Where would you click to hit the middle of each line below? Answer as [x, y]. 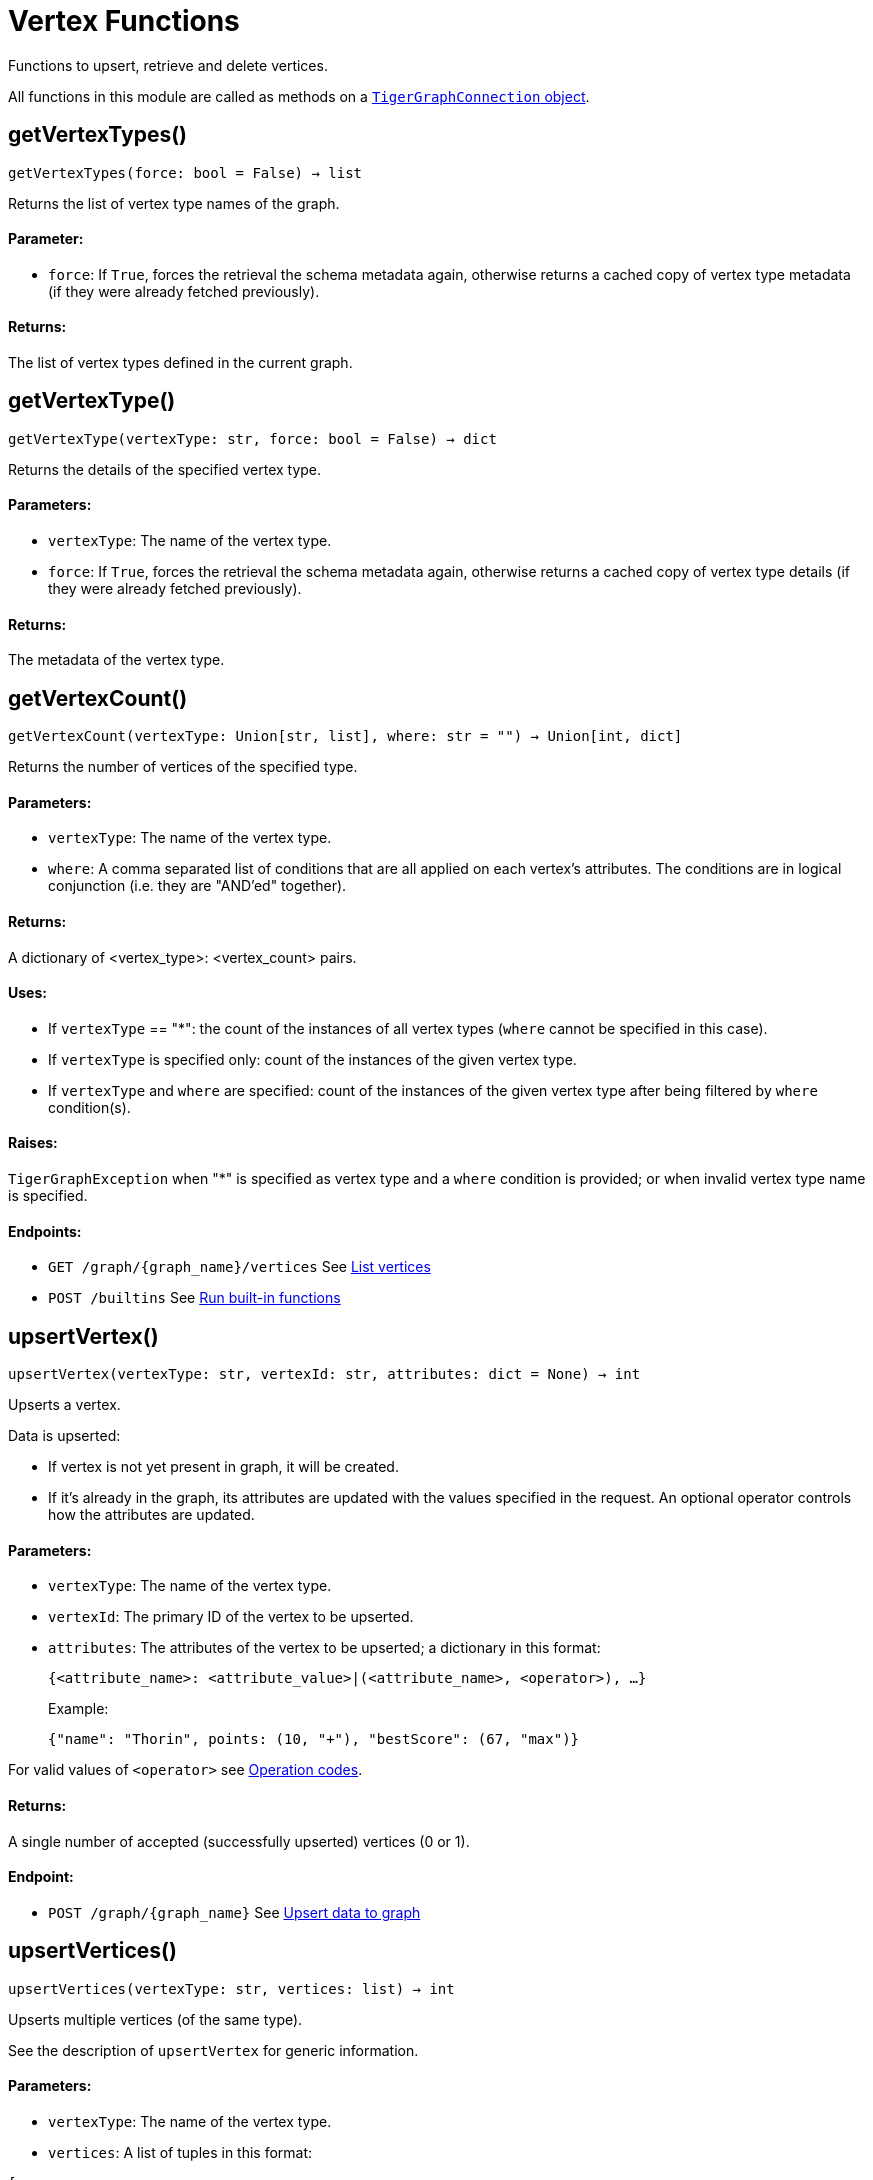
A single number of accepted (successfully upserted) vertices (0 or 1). [239, 1841]
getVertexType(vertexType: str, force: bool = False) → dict [252, 438]
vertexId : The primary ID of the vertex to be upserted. [231, 1617]
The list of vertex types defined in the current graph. [180, 363]
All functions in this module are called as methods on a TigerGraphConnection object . [299, 96]
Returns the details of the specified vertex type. [165, 469]
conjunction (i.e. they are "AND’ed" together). [197, 886]
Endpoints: [45, 1231]
